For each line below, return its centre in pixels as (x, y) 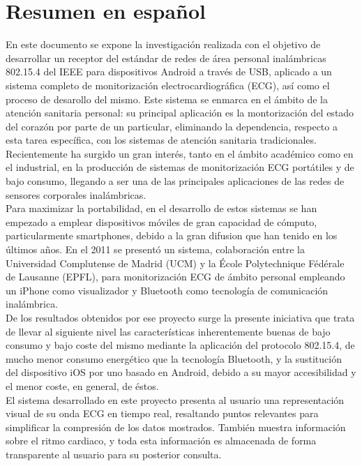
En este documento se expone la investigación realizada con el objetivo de (163, 44)
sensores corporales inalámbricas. (76, 194)
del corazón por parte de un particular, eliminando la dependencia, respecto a (172, 126)
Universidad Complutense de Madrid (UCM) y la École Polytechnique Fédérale (175, 263)
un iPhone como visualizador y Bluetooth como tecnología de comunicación (167, 290)
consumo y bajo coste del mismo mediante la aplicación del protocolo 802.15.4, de (180, 345)
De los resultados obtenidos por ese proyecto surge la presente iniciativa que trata (180, 317)
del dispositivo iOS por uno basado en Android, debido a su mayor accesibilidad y (181, 372)
